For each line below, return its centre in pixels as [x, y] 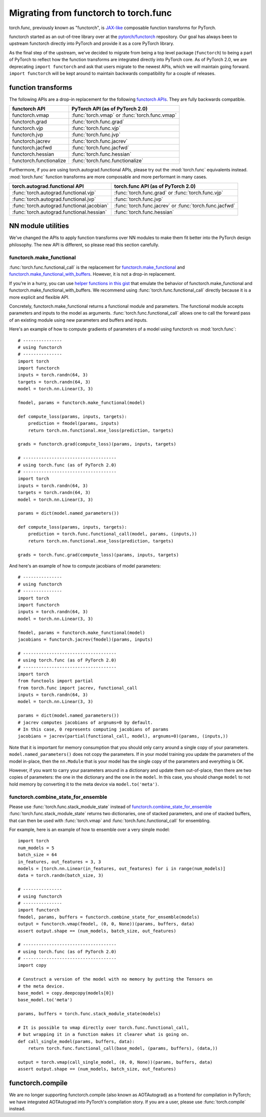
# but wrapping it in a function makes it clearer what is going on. [104, 1034]
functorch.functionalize [39, 161]
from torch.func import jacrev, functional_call [78, 688]
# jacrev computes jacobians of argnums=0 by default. [85, 722]
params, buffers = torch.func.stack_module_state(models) [89, 1014]
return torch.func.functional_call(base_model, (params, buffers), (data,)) [123, 1048]
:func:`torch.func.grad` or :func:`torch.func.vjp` [169, 193]
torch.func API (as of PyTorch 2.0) [155, 186]
